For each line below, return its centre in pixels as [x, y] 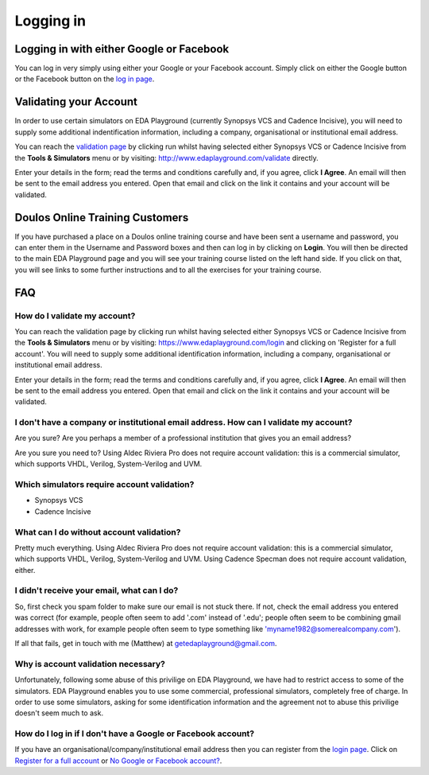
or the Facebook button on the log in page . [85, 79]
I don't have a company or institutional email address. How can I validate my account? [184, 423]
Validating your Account [76, 102]
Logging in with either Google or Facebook [122, 49]
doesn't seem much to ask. [59, 713]
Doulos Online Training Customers [102, 218]
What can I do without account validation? [98, 532]
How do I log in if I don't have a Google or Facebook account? [134, 734]
